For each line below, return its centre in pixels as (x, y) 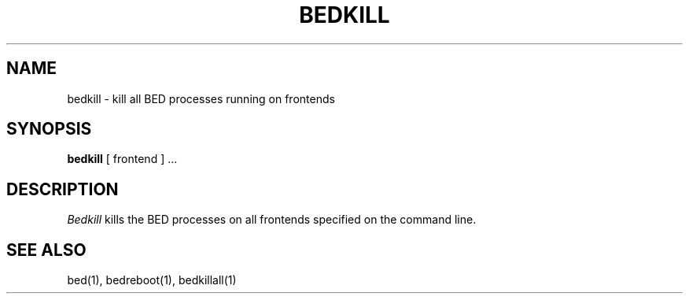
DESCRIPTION (63, 189)
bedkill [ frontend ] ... (122, 159)
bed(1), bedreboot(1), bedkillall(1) (152, 280)
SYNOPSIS (49, 129)
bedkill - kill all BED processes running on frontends (201, 98)
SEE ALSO (46, 250)
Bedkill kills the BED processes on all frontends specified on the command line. (272, 220)
